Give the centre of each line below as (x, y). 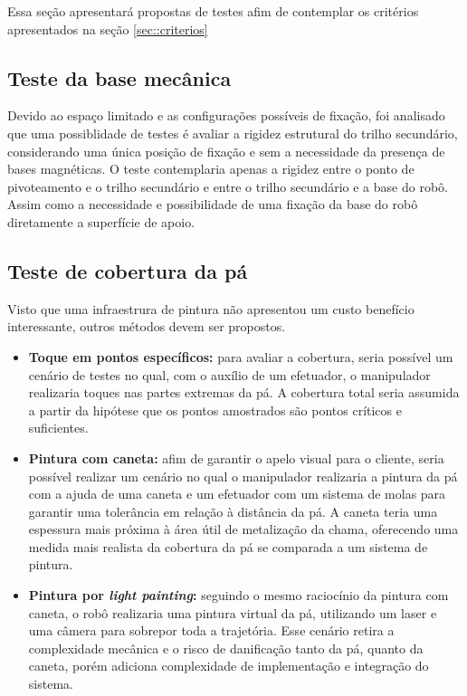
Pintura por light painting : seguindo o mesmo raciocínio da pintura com (238, 595)
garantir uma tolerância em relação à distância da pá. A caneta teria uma (233, 511)
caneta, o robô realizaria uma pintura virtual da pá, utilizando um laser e (233, 612)
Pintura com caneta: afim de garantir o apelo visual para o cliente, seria (236, 458)
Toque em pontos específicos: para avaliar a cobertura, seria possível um (241, 356)
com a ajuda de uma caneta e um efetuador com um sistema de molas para (237, 494)
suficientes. (58, 428)
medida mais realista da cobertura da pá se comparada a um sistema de (228, 546)
